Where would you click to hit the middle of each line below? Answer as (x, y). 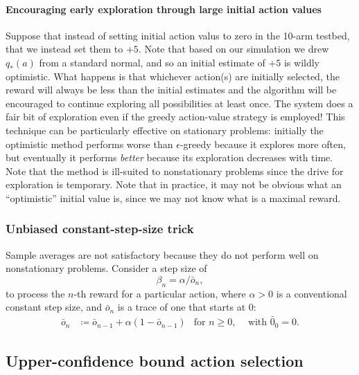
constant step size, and (54, 307)
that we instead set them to (64, 49)
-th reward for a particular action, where (160, 293)
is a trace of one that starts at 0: (187, 307)
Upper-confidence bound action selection (155, 360)
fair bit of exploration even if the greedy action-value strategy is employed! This (175, 117)
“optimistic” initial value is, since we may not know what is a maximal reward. (173, 198)
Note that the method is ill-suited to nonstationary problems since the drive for (175, 171)
